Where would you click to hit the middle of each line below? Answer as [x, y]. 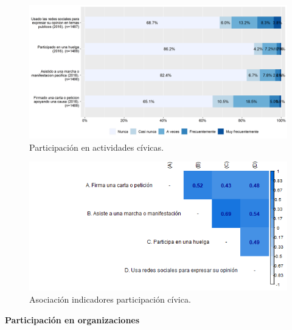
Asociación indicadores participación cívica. [110, 299]
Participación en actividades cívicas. [96, 147]
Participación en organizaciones [72, 319]
